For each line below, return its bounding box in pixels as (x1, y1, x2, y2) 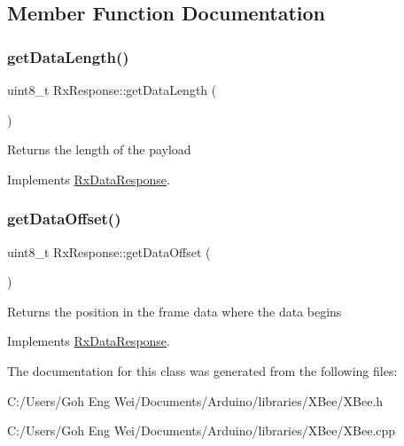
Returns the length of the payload (7, 140, 191, 159)
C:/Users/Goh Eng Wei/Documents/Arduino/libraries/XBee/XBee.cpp (7, 421, 396, 440)
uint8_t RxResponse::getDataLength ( (7, 81, 217, 98)
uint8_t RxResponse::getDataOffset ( (7, 242, 211, 261)
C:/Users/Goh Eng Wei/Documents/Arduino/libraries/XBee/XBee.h (7, 391, 384, 410)
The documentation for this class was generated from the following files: (7, 361, 398, 379)
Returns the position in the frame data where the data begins (7, 301, 342, 320)
